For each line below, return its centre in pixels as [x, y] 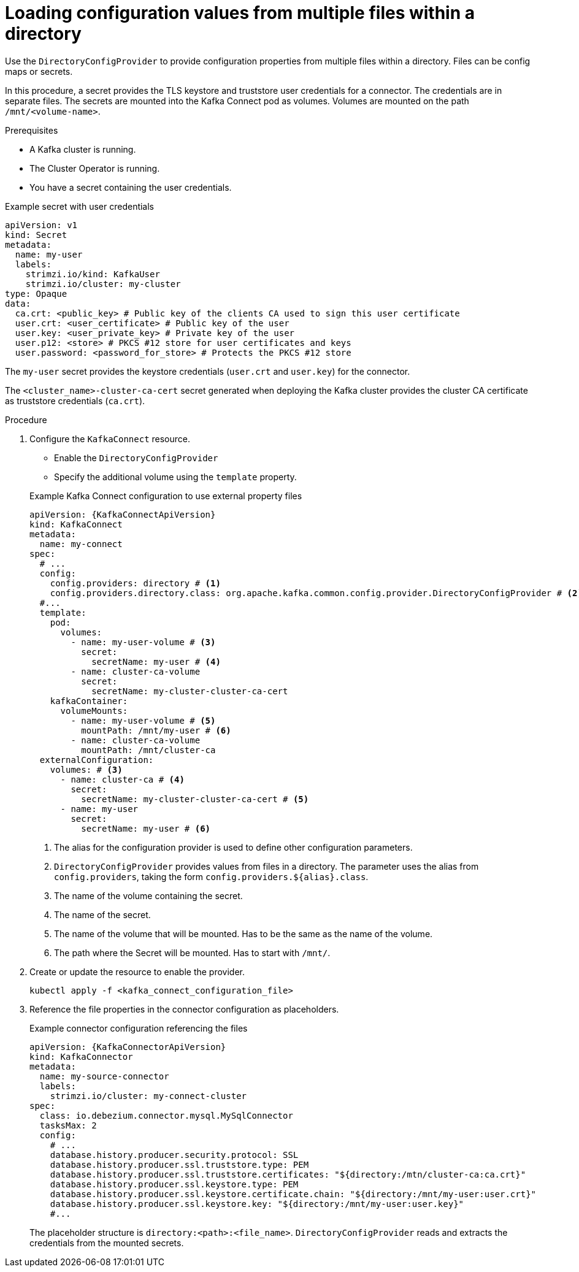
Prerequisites [32, 130]
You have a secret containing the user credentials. [131, 187]
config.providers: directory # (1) [135, 583]
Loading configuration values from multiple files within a [240, 13]
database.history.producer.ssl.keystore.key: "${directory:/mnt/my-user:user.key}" [257, 1204]
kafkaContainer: [89, 701]
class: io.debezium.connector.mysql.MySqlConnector [166, 1115]
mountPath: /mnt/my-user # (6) [156, 730]
